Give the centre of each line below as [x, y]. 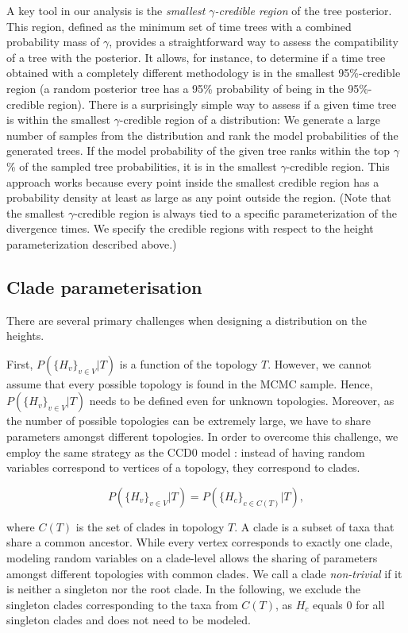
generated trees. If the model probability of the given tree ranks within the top [198, 151]
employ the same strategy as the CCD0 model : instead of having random [186, 452]
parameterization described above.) [92, 243]
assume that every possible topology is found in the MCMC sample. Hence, [190, 383]
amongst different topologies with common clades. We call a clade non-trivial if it [204, 573]
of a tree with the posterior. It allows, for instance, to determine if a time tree [196, 57]
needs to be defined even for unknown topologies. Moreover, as [242, 401]
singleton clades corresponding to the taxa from [122, 604]
